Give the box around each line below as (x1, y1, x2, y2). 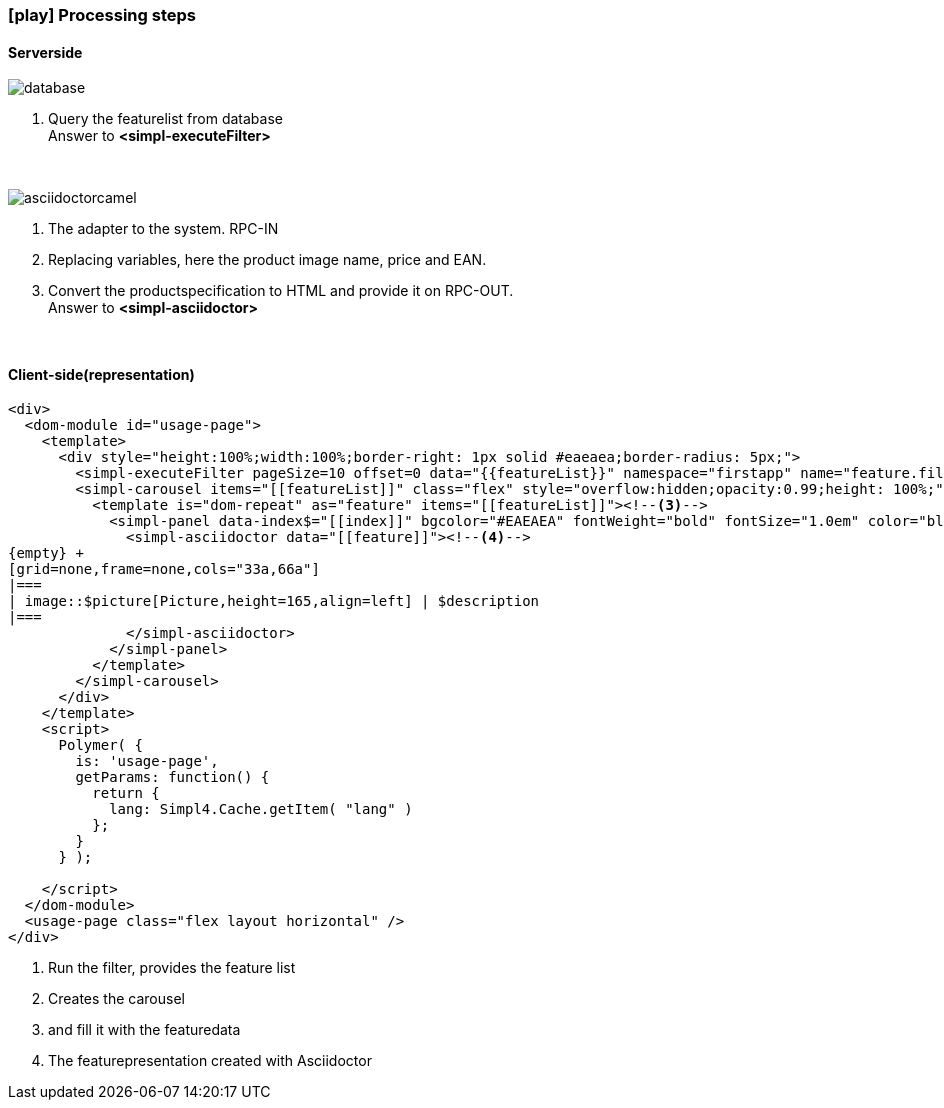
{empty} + (8, 545, 84, 562)
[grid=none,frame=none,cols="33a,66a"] (8, 561, 320, 578)
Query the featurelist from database (48, 110, 283, 128)
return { (92, 785, 160, 802)
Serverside (8, 43, 83, 61)
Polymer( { (58, 737, 143, 754)
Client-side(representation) (8, 365, 195, 383)
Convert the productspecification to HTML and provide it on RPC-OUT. (48, 282, 514, 300)
